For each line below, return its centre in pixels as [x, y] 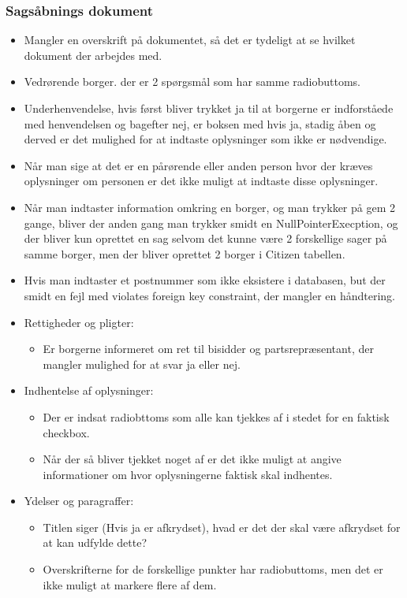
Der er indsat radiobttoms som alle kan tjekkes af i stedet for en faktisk [216, 416]
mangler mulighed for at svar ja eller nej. [142, 364]
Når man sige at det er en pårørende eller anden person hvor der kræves [198, 165]
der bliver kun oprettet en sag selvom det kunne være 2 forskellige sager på [205, 238]
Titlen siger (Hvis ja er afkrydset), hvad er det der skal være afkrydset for [222, 527]
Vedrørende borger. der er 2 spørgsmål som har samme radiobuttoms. [192, 82]
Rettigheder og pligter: [79, 322]
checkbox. [66, 432]
